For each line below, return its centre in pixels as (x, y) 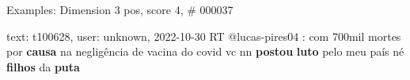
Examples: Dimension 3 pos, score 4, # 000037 (120, 9)
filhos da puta (43, 66)
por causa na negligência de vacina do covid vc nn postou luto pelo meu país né (205, 51)
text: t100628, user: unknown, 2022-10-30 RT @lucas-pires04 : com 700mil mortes (204, 36)
